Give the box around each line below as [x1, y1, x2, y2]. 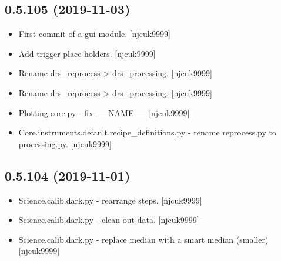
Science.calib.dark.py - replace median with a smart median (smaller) [18, 233, 269, 245]
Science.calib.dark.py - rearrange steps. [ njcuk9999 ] [18, 194, 202, 206]
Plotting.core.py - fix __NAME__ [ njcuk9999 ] [18, 106, 190, 118]
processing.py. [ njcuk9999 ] [18, 137, 112, 150]
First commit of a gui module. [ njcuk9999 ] [18, 28, 170, 40]
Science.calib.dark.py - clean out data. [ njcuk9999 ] [18, 213, 199, 226]
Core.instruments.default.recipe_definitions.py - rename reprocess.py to [18, 126, 276, 138]
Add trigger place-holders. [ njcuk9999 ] [18, 47, 156, 59]
